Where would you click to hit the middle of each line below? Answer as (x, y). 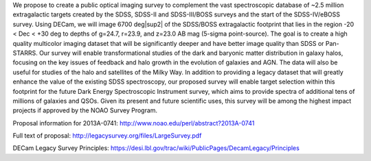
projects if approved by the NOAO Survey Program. (85, 110)
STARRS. (25, 53)
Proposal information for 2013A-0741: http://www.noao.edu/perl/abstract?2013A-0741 (134, 123)
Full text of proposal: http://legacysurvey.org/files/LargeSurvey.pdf (107, 136)
